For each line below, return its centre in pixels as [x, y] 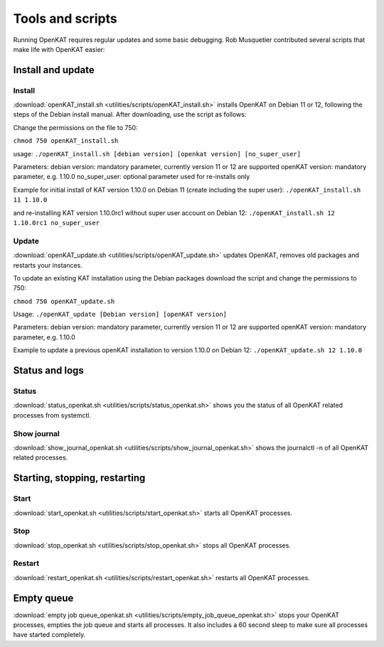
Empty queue [43, 598]
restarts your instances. [48, 265]
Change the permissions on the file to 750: [75, 127]
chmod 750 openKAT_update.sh [64, 301]
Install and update [54, 70]
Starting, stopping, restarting [79, 478]
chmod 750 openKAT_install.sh [66, 141]
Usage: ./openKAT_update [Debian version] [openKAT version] [120, 314]
